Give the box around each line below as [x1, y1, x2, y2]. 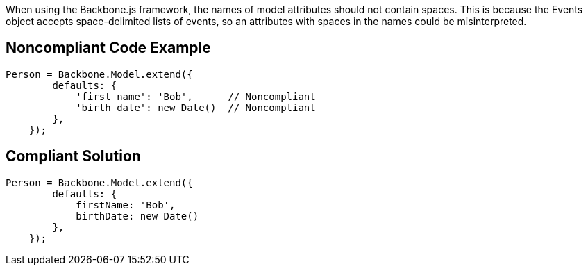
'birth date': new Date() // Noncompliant [76, 101, 316, 113]
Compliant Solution [6, 147, 141, 165]
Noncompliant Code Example [6, 39, 211, 57]
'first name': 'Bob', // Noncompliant [76, 90, 316, 102]
